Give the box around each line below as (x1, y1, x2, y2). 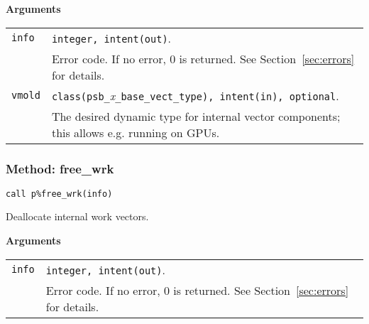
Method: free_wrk (6, 159, 114, 177)
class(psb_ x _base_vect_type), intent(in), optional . (51, 87, 339, 104)
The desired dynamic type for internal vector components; (51, 107, 341, 124)
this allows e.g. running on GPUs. (51, 124, 220, 141)
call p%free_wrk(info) (6, 188, 113, 199)
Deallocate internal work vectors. (6, 209, 149, 224)
